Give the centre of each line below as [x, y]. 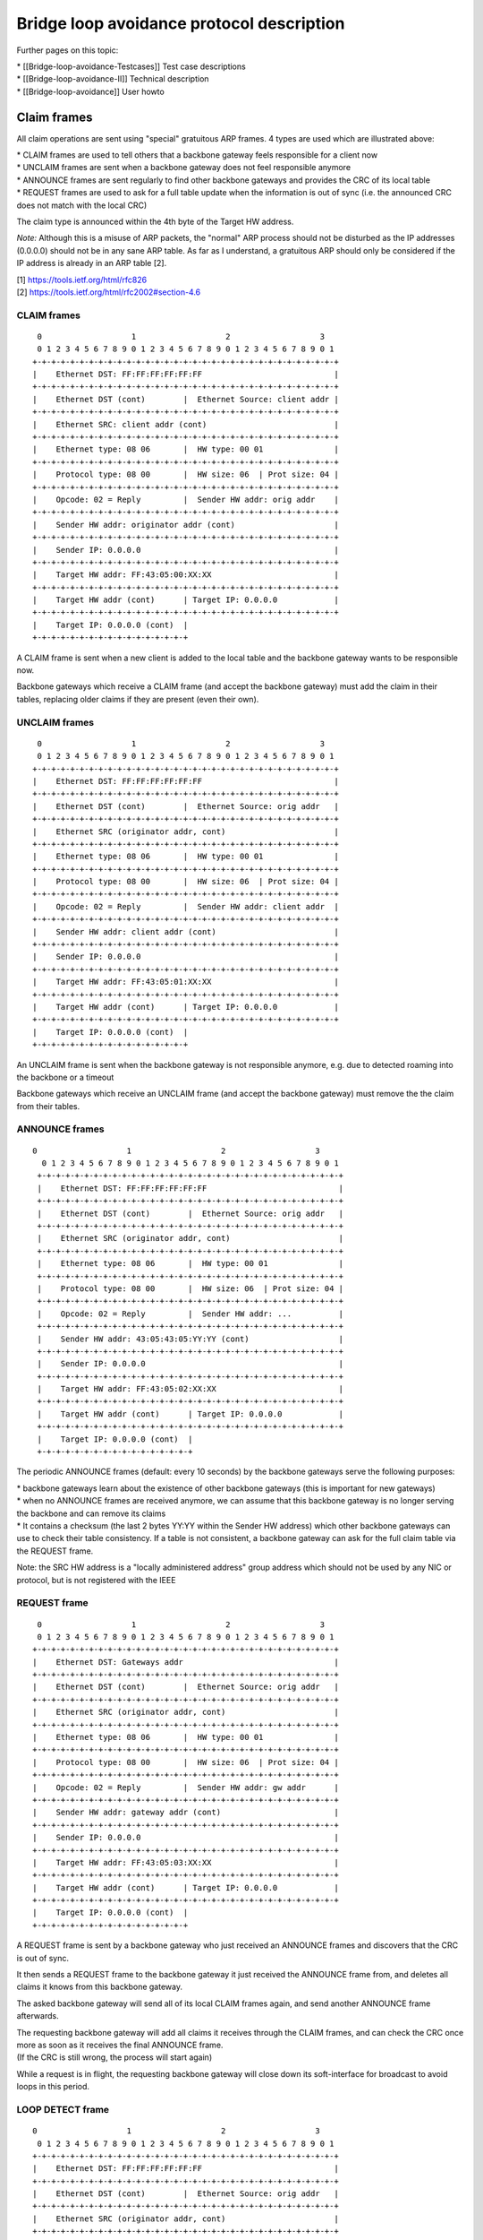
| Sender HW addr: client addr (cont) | [186, 931]
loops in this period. [53, 2087]
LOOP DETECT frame [63, 2109]
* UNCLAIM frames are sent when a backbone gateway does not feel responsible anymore [184, 168]
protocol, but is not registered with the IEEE [96, 1580]
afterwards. [38, 2016]
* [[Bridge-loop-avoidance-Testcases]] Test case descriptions [131, 66]
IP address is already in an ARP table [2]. [92, 263]
